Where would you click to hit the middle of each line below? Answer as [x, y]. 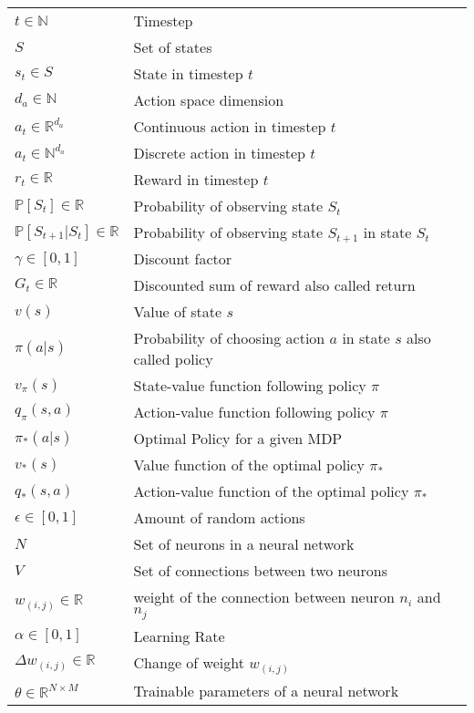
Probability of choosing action [229, 338]
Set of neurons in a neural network [244, 544]
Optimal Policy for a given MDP [238, 438]
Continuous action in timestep [230, 126]
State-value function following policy [250, 385]
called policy [173, 359]
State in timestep [188, 73]
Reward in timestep [196, 179]
